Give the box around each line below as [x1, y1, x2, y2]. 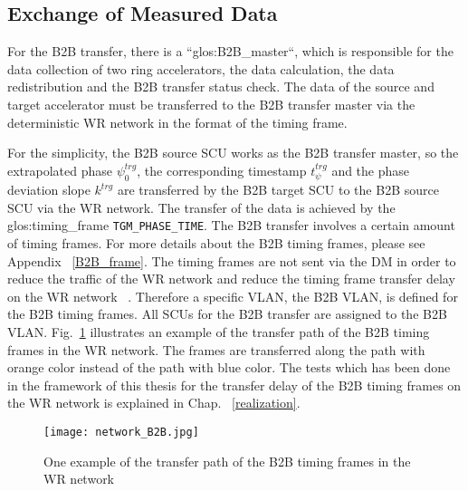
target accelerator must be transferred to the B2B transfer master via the [7, 94, 415, 113]
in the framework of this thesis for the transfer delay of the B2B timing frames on [7, 375, 462, 394]
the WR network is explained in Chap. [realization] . [7, 393, 301, 412]
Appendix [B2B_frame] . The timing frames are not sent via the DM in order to [7, 251, 456, 270]
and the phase [331, 160, 410, 179]
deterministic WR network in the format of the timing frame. [7, 112, 348, 131]
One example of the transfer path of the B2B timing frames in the [43, 451, 411, 470]
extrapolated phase [7, 160, 113, 179]
